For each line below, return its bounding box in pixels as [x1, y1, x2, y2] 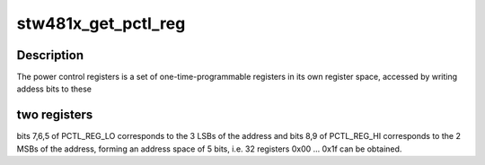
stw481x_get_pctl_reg [16, 13, 186, 33]
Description [16, 48, 84, 63]
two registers [16, 108, 93, 123]
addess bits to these [16, 83, 92, 94]
